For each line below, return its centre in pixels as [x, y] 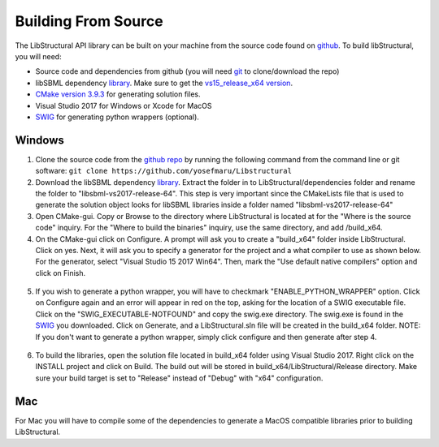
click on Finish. [61, 273]
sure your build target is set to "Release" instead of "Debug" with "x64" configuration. [179, 378]
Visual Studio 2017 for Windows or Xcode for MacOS [124, 105]
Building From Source [89, 21]
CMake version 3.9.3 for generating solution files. [118, 94]
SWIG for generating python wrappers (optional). [117, 117]
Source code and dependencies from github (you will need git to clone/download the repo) [187, 71]
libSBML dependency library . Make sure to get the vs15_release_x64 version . [164, 83]
